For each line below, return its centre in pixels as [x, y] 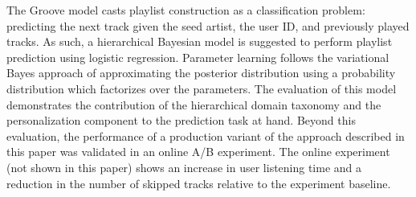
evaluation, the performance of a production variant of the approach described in [206, 135]
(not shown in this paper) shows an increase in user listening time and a [184, 167]
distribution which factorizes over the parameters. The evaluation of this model [202, 88]
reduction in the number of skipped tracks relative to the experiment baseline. [199, 183]
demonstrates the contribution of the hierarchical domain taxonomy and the [194, 104]
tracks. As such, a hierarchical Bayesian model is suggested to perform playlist [200, 41]
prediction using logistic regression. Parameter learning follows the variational [198, 57]
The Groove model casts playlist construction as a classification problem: [186, 10]
